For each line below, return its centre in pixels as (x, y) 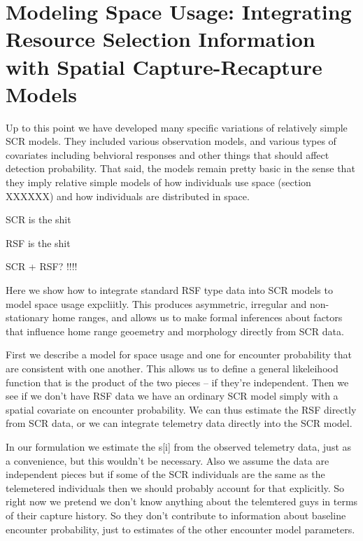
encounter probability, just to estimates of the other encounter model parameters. (180, 529)
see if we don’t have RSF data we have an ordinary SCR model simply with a (172, 396)
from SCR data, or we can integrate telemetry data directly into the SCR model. (179, 423)
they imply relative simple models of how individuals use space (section (158, 182)
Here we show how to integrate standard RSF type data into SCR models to (169, 290)
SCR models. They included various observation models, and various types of (171, 141)
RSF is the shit (38, 243)
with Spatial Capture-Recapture (164, 66)
